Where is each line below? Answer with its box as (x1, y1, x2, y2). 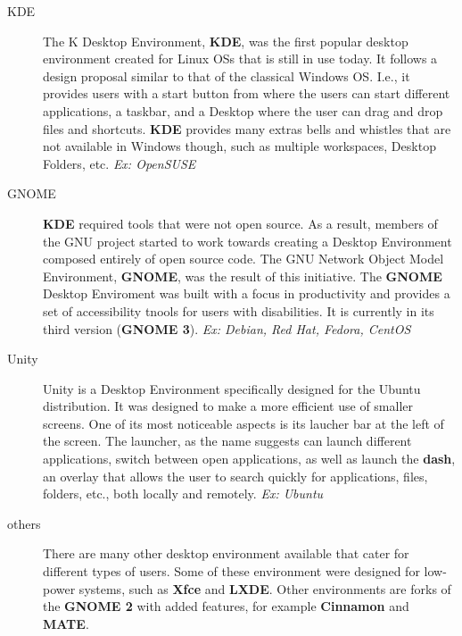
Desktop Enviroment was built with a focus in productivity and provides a (43, 284, 450, 303)
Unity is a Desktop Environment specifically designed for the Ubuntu (43, 379, 421, 397)
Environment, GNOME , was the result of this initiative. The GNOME (43, 266, 442, 285)
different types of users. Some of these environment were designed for (43, 562, 420, 581)
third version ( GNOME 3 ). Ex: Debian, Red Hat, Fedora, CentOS (43, 319, 411, 338)
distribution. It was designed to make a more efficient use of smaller (43, 397, 414, 415)
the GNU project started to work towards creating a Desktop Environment (43, 231, 452, 250)
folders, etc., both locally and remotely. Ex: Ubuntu (43, 484, 324, 503)
